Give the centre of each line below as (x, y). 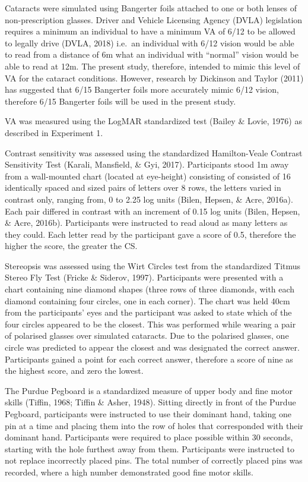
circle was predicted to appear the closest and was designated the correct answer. (152, 347)
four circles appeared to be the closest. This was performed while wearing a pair (150, 324)
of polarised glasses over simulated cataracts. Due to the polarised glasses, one (147, 335)
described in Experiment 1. (54, 132)
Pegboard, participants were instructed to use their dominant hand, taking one (148, 414)
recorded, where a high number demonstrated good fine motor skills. (129, 472)
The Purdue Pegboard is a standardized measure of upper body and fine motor (149, 390)
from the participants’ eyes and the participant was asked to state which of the (148, 312)
